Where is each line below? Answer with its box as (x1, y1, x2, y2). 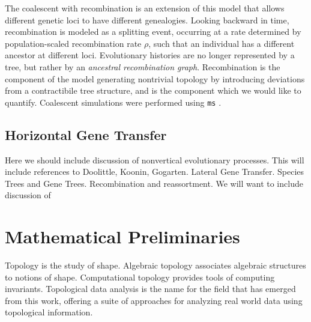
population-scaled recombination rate (5, 37, 142, 49)
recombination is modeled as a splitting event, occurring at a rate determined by (5, 25, 301, 38)
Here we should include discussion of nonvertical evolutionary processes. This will (5, 153, 304, 166)
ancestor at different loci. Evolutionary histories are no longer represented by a (5, 49, 295, 61)
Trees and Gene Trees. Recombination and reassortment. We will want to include (5, 177, 303, 189)
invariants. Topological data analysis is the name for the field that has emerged (5, 282, 296, 295)
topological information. (5, 306, 93, 318)
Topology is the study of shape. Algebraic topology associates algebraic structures (5, 259, 306, 272)
